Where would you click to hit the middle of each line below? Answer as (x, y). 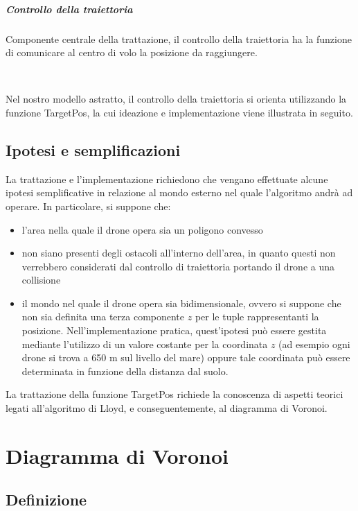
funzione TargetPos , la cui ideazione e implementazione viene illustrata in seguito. (179, 112)
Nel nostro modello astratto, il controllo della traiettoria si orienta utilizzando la (176, 99)
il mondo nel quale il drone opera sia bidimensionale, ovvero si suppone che (181, 303)
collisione (41, 280)
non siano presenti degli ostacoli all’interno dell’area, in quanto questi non (179, 253)
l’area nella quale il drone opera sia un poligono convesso (142, 229)
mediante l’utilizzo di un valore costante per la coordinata (145, 344)
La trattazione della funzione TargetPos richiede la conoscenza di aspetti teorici (174, 394)
